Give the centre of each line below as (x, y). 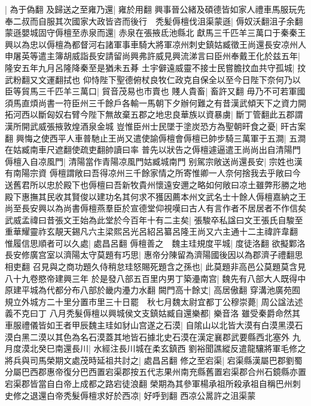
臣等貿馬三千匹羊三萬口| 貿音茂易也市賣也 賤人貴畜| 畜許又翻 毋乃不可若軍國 (155, 91)
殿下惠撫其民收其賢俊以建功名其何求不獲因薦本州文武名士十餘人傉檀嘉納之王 (155, 196)
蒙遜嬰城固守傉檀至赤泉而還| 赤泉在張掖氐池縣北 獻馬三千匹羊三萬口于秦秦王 (155, 33)
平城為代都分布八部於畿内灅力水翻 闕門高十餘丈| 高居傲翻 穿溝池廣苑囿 (161, 290)
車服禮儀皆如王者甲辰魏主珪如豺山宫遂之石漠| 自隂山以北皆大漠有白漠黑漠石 (154, 325)
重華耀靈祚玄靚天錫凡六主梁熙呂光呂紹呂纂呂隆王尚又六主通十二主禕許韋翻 (151, 231)
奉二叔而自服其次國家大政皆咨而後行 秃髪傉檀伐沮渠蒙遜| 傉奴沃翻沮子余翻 (154, 21)
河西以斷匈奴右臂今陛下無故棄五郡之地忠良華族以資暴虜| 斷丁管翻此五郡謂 (158, 114)
